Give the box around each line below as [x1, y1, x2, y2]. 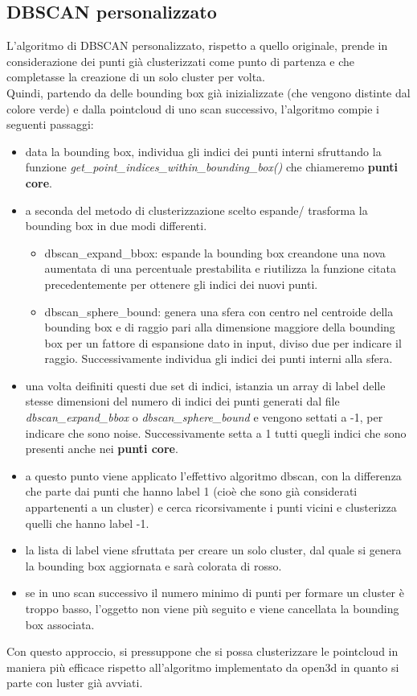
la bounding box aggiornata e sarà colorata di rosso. [25, 557, 282, 574]
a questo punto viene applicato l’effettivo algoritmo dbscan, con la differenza [25, 467, 402, 484]
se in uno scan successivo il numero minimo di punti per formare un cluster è [25, 584, 404, 601]
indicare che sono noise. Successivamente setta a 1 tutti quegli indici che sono [25, 424, 407, 441]
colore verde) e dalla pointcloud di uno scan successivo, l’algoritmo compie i [6, 100, 379, 117]
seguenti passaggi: [6, 116, 94, 133]
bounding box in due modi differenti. [25, 217, 207, 234]
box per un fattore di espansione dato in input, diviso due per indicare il [44, 334, 402, 351]
